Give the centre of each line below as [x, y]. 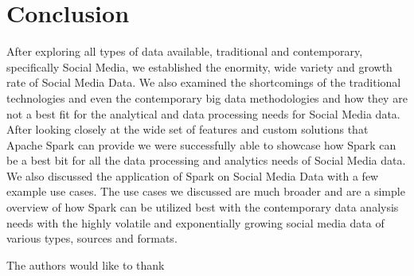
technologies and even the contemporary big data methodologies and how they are [207, 97]
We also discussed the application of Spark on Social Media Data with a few [193, 175]
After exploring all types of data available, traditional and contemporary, [185, 51]
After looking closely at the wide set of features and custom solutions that [187, 129]
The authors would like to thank [86, 264]
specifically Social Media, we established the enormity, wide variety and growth [199, 66]
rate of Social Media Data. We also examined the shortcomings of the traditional [204, 82]
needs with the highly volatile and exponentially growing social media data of [195, 222]
